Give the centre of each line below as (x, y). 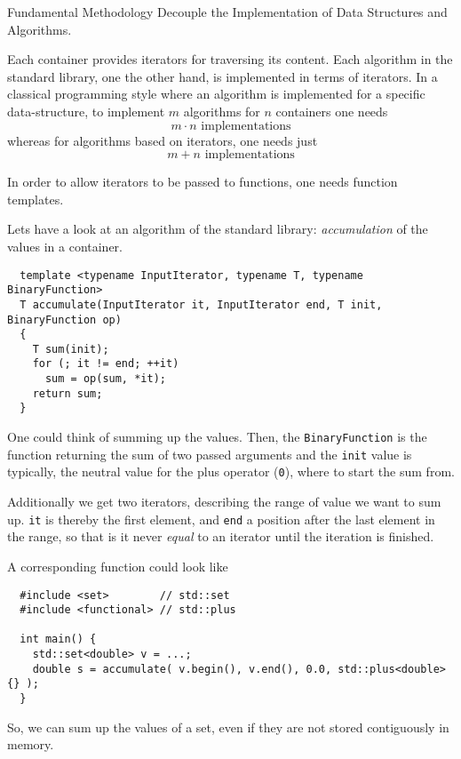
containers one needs (332, 111)
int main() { (58, 639)
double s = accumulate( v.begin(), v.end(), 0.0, (182, 669)
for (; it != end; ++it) (106, 364)
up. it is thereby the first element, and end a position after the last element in (221, 519)
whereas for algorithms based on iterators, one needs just (163, 140)
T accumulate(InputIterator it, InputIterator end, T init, (201, 304)
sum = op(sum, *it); (105, 379)
